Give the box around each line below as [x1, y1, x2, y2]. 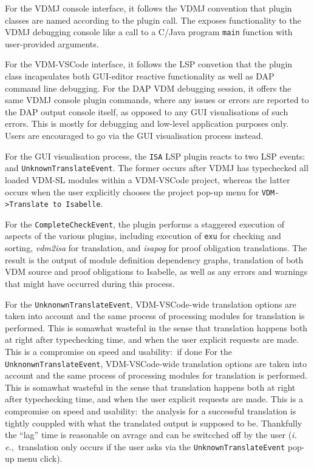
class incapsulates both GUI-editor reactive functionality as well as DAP [5, 70, 275, 83]
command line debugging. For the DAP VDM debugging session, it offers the [5, 81, 292, 94]
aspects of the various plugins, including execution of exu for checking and [5, 229, 281, 242]
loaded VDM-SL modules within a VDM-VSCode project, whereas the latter [5, 173, 290, 186]
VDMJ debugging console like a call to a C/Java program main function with [5, 25, 293, 38]
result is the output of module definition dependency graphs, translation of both [5, 253, 304, 266]
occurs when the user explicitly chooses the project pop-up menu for [5, 185, 259, 198]
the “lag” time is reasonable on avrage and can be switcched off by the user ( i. [5, 428, 297, 441]
